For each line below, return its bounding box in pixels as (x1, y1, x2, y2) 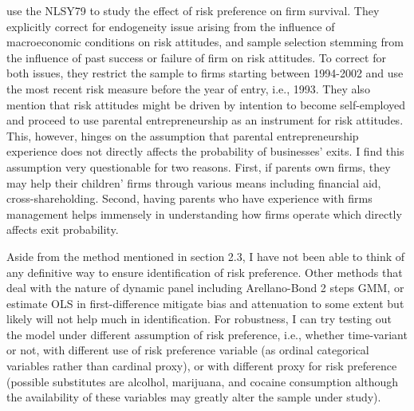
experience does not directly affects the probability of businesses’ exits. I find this (6, 143, 404, 160)
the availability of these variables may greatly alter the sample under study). (6, 389, 381, 405)
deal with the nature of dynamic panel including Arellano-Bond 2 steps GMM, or (6, 279, 404, 296)
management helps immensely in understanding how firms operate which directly (6, 205, 402, 222)
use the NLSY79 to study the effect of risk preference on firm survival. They (6, 2, 380, 18)
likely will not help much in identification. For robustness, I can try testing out (6, 310, 392, 327)
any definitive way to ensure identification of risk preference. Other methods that (6, 263, 403, 280)
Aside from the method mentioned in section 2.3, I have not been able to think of (6, 247, 405, 264)
